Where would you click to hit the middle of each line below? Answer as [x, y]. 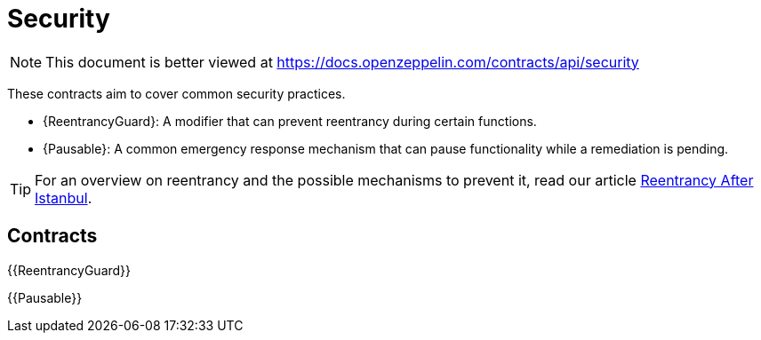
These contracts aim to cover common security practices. [176, 93]
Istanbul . [64, 198]
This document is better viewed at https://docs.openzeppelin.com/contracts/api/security [342, 62]
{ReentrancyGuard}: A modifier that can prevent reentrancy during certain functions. [290, 121]
